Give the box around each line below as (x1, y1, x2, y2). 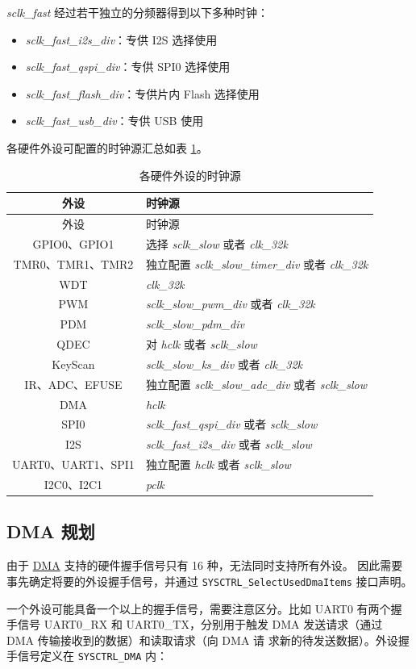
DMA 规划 (6, 519, 95, 544)
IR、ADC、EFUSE (24, 375, 123, 392)
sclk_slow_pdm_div (145, 316, 244, 332)
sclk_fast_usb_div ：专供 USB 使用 (25, 112, 204, 129)
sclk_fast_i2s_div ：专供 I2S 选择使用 (25, 31, 218, 48)
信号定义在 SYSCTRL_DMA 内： (17, 647, 168, 664)
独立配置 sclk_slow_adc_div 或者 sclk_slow (145, 375, 368, 392)
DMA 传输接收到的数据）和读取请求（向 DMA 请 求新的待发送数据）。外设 (6, 631, 398, 648)
